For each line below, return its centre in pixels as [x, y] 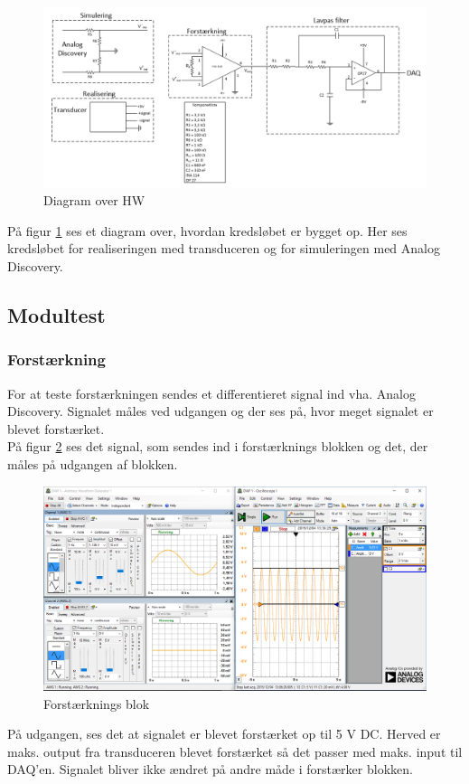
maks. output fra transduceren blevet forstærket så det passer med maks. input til [235, 751]
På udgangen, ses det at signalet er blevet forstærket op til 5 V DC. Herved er [224, 734]
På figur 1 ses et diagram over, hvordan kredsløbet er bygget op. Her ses [207, 230]
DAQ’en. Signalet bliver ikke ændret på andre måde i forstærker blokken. [210, 769]
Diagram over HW [94, 200]
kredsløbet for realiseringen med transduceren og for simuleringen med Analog [224, 248]
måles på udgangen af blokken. [93, 463]
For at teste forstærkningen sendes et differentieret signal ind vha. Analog [211, 393]
